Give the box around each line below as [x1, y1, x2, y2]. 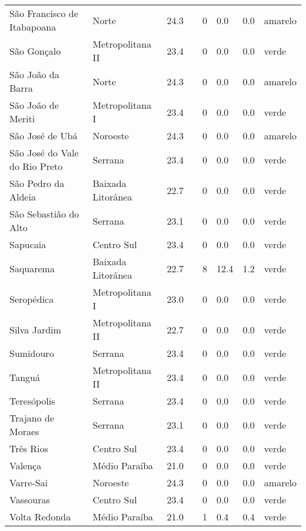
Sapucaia [9, 238, 46, 251]
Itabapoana [9, 20, 56, 34]
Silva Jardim [9, 322, 61, 336]
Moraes [9, 425, 39, 438]
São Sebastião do [9, 207, 79, 221]
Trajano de [9, 411, 55, 425]
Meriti [9, 112, 35, 125]
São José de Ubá [9, 129, 78, 142]
